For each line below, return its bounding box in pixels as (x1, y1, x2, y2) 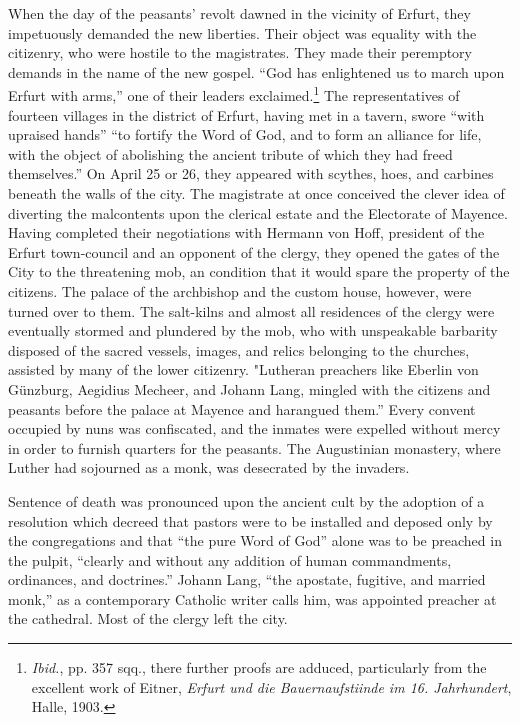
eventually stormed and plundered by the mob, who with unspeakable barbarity (8, 320, 498, 341)
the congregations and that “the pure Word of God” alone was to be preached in (8, 530, 502, 551)
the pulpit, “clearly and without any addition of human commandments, (8, 549, 452, 570)
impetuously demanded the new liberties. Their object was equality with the (8, 22, 477, 43)
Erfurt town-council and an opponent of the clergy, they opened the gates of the (8, 241, 500, 262)
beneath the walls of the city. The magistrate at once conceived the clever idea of (8, 183, 505, 203)
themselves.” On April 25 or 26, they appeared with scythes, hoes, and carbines (8, 163, 494, 184)
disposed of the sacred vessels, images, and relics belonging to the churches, (8, 339, 470, 360)
